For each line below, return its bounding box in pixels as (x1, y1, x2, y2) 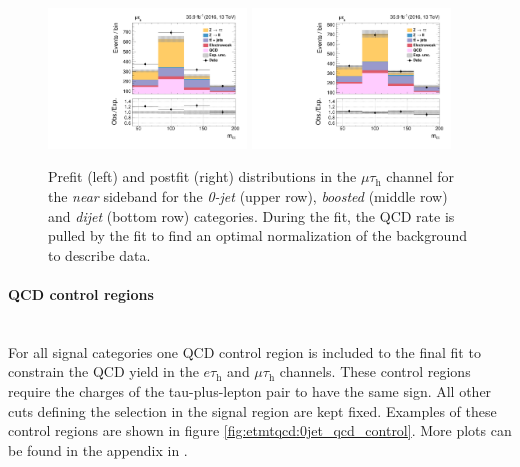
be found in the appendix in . (8, 439, 188, 460)
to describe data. (48, 244, 151, 265)
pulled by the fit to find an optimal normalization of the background (48, 225, 467, 246)
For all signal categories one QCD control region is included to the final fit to (8, 341, 481, 362)
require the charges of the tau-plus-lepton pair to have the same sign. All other (8, 380, 492, 401)
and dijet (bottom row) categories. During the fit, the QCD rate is (48, 205, 455, 226)
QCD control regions (8, 283, 154, 304)
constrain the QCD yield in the (8, 361, 199, 382)
